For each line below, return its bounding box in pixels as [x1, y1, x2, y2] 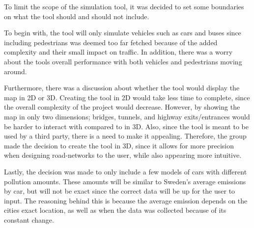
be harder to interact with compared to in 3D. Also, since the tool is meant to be [4, 121, 249, 131]
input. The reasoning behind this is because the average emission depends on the [4, 195, 248, 205]
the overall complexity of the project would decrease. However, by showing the [4, 102, 240, 112]
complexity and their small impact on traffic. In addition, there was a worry [4, 47, 233, 57]
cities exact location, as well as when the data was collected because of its [4, 205, 226, 215]
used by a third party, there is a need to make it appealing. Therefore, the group [4, 131, 247, 141]
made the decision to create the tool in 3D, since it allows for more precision [4, 140, 234, 150]
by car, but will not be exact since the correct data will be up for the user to [4, 186, 235, 196]
